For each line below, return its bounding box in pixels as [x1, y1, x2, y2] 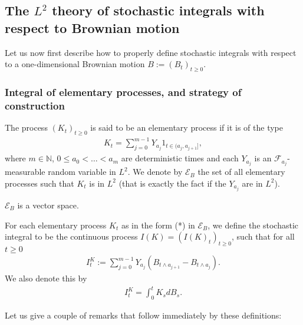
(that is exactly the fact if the [118, 177, 226, 189]
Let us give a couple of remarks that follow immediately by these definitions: [5, 309, 282, 321]
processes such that [5, 177, 74, 189]
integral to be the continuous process [5, 230, 138, 243]
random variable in [48, 165, 116, 178]
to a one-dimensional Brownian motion [5, 58, 145, 70]
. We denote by [127, 165, 183, 178]
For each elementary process [5, 218, 107, 231]
